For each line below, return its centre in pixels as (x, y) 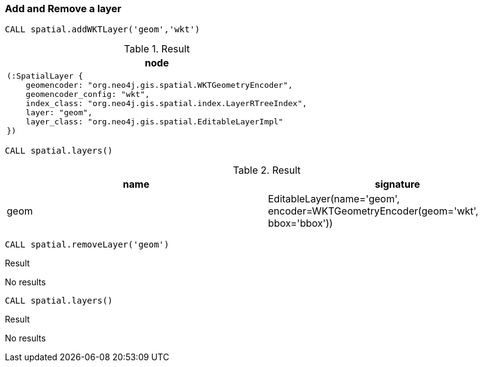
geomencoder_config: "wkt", (88, 94)
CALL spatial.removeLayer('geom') (87, 245)
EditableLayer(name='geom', (334, 199)
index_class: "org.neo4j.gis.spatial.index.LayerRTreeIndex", (167, 104)
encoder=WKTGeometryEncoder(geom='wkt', (373, 211)
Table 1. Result (157, 49)
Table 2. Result (267, 170)
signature (397, 184)
